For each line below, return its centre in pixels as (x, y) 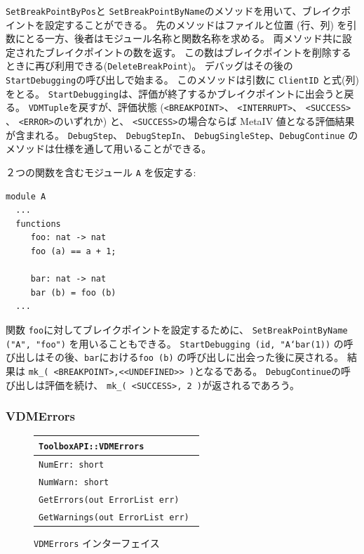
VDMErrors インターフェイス (97, 542)
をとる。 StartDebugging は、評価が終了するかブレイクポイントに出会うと (175, 93)
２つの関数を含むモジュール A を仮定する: (101, 172)
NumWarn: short (74, 482)
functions (38, 224)
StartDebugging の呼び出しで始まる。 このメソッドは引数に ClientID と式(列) (182, 80)
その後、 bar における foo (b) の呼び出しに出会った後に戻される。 (194, 357)
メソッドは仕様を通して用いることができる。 (109, 149)
